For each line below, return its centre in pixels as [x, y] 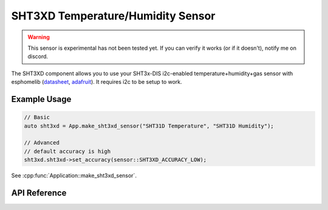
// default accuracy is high [67, 151]
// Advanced [42, 143]
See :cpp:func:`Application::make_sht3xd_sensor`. [74, 175]
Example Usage [41, 99]
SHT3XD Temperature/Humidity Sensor [113, 16]
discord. [38, 56]
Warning [39, 37]
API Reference [39, 193]
